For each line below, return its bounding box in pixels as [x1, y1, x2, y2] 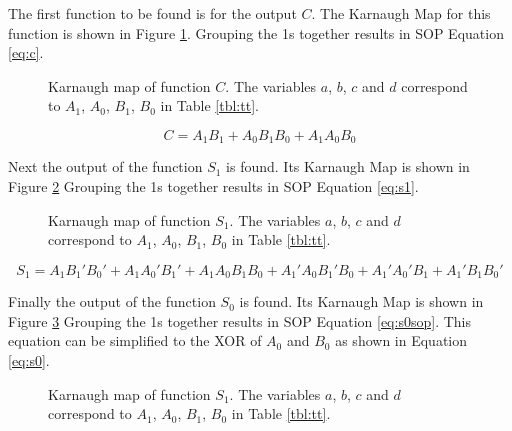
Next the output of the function [8, 156, 203, 177]
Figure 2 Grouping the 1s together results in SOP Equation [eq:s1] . [8, 176, 419, 197]
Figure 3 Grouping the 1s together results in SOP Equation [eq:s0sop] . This [8, 310, 471, 331]
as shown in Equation [335, 330, 468, 351]
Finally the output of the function [8, 291, 216, 312]
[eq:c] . [8, 42, 44, 63]
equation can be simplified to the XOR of [8, 330, 262, 351]
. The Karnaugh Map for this [311, 3, 491, 23]
